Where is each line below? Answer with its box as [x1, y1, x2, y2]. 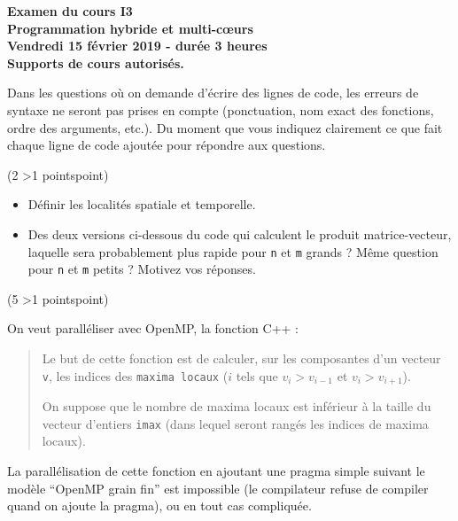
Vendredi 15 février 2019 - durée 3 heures [7, 36, 268, 55]
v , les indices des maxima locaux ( [42, 366, 229, 385]
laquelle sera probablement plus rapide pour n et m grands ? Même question [27, 242, 439, 260]
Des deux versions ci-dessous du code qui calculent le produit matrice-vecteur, [27, 224, 452, 243]
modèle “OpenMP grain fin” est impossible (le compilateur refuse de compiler [7, 478, 429, 497]
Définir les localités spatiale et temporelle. [27, 195, 256, 214]
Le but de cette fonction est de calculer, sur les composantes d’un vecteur [42, 349, 441, 368]
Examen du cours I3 [7, 2, 133, 19]
